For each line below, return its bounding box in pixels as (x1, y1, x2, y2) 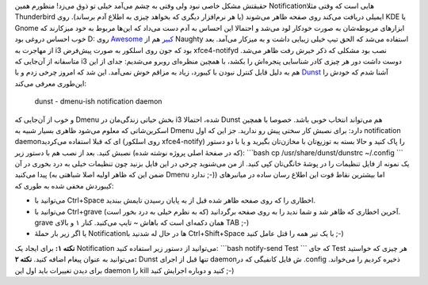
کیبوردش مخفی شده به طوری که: (14, 180, 114, 190)
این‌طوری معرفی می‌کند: (14, 78, 87, 88)
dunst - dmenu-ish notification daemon (34, 97, 162, 106)
